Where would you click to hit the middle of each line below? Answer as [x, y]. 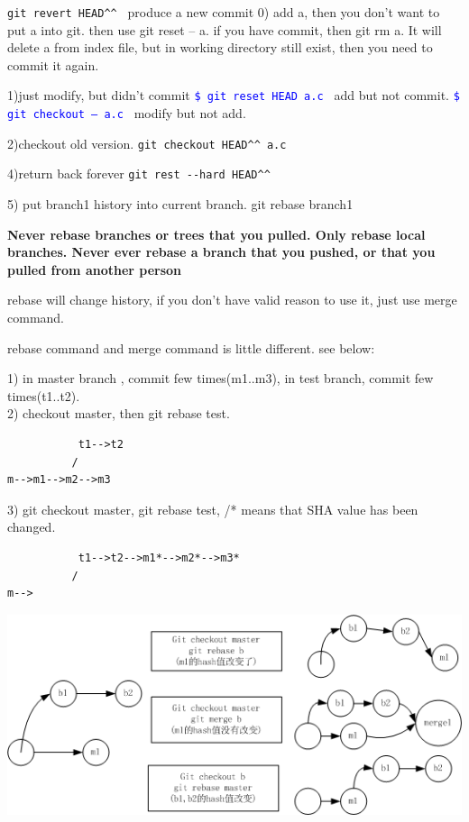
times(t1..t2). [44, 395]
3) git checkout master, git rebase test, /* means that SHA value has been [213, 509]
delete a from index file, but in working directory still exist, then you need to [220, 47]
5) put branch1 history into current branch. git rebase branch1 [180, 204]
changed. [32, 527]
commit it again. [53, 64]
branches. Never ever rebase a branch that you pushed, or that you [221, 252]
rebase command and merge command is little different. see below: [191, 347]
